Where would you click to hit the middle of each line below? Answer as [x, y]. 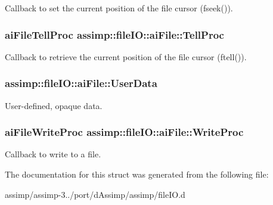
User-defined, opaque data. [54, 105]
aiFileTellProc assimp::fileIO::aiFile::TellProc [114, 34]
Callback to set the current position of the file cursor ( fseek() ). [119, 8]
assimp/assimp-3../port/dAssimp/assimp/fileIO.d [95, 194]
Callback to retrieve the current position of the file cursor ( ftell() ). [126, 56]
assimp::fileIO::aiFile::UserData [81, 83]
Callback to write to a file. [53, 154]
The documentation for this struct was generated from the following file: [137, 174]
